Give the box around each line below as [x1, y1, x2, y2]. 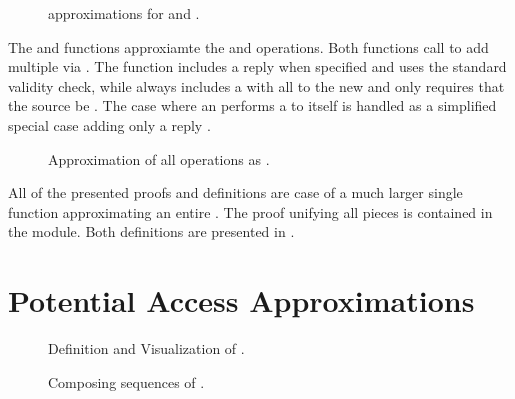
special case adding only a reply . [8, 114, 211, 135]
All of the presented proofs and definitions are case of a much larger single [8, 182, 463, 203]
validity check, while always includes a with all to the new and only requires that [8, 75, 505, 96]
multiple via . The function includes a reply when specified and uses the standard [8, 56, 507, 77]
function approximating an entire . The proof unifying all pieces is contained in [8, 201, 493, 222]
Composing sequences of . [48, 371, 205, 392]
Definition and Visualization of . [48, 338, 245, 359]
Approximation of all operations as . [48, 148, 270, 169]
